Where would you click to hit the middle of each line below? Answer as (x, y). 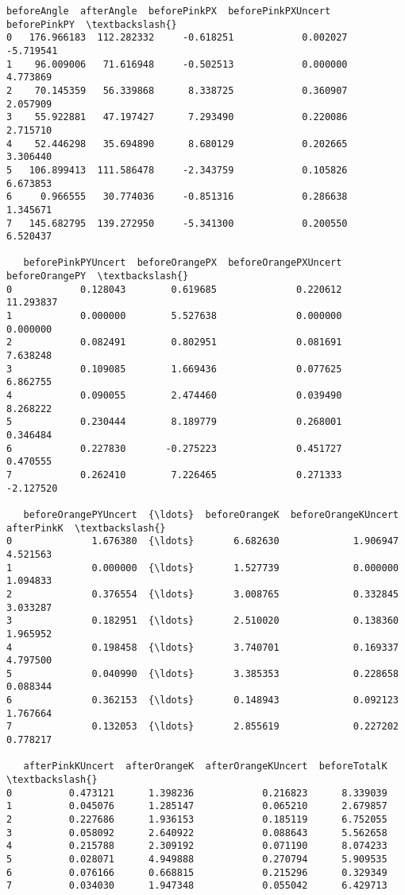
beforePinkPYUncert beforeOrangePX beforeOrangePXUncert (183, 263)
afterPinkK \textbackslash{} (86, 528)
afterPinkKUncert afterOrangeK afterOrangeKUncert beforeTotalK (205, 767)
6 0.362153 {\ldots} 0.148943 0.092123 (202, 700)
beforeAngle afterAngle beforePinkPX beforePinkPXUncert (169, 11)
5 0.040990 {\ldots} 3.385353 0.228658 (202, 673)
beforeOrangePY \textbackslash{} (98, 276)
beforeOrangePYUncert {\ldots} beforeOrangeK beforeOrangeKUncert (211, 514)
